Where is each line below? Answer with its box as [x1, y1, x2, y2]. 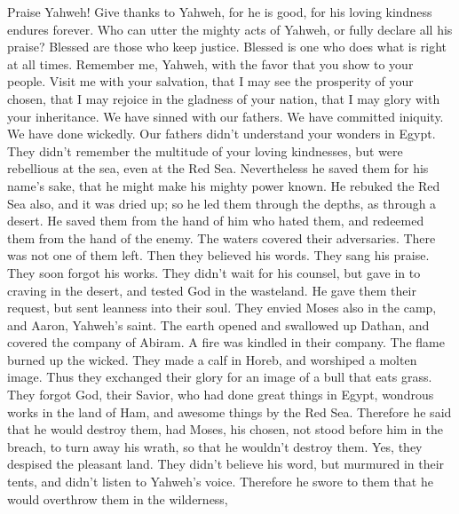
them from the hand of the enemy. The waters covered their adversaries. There [7, 228, 436, 247]
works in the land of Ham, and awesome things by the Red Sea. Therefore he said [7, 402, 452, 421]
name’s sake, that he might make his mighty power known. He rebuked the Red [7, 176, 440, 194]
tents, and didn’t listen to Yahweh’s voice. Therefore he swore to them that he [7, 472, 433, 491]
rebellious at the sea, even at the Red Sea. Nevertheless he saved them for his [7, 159, 429, 178]
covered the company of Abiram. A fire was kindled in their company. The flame [7, 333, 445, 352]
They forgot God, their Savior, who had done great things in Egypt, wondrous [7, 385, 434, 404]
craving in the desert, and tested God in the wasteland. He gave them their [7, 281, 416, 299]
